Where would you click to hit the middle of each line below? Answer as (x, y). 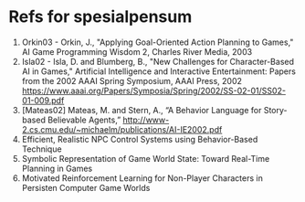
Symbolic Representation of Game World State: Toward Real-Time (146, 158)
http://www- (146, 120)
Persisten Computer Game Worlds (86, 187)
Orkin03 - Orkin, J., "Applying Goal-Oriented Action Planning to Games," (158, 42)
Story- (275, 110)
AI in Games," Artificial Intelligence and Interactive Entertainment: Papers (158, 71)
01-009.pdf (43, 100)
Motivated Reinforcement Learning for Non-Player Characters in (142, 178)
